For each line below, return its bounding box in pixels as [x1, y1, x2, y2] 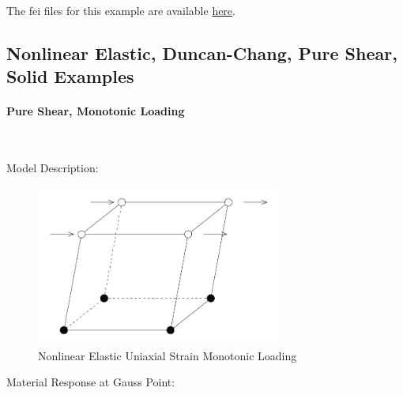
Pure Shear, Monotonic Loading [6, 103, 185, 119]
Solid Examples [6, 64, 134, 88]
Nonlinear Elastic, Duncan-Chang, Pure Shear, [6, 40, 397, 65]
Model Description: [6, 160, 99, 176]
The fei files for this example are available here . [6, 2, 235, 18]
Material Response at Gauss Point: [6, 374, 175, 390]
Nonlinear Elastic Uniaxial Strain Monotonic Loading [38, 347, 297, 363]
